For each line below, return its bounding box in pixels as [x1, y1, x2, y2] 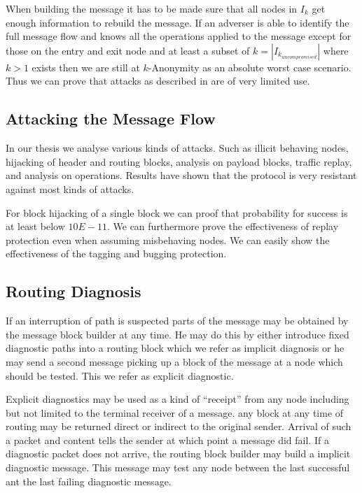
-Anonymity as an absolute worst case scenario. [148, 59, 351, 74]
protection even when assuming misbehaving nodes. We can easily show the [6, 232, 330, 247]
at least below [6, 219, 65, 234]
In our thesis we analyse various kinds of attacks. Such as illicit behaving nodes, [6, 141, 349, 155]
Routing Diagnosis [6, 280, 141, 302]
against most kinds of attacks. [6, 181, 134, 196]
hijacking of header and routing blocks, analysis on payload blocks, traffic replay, [6, 154, 352, 169]
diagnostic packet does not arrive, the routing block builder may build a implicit [6, 446, 351, 461]
